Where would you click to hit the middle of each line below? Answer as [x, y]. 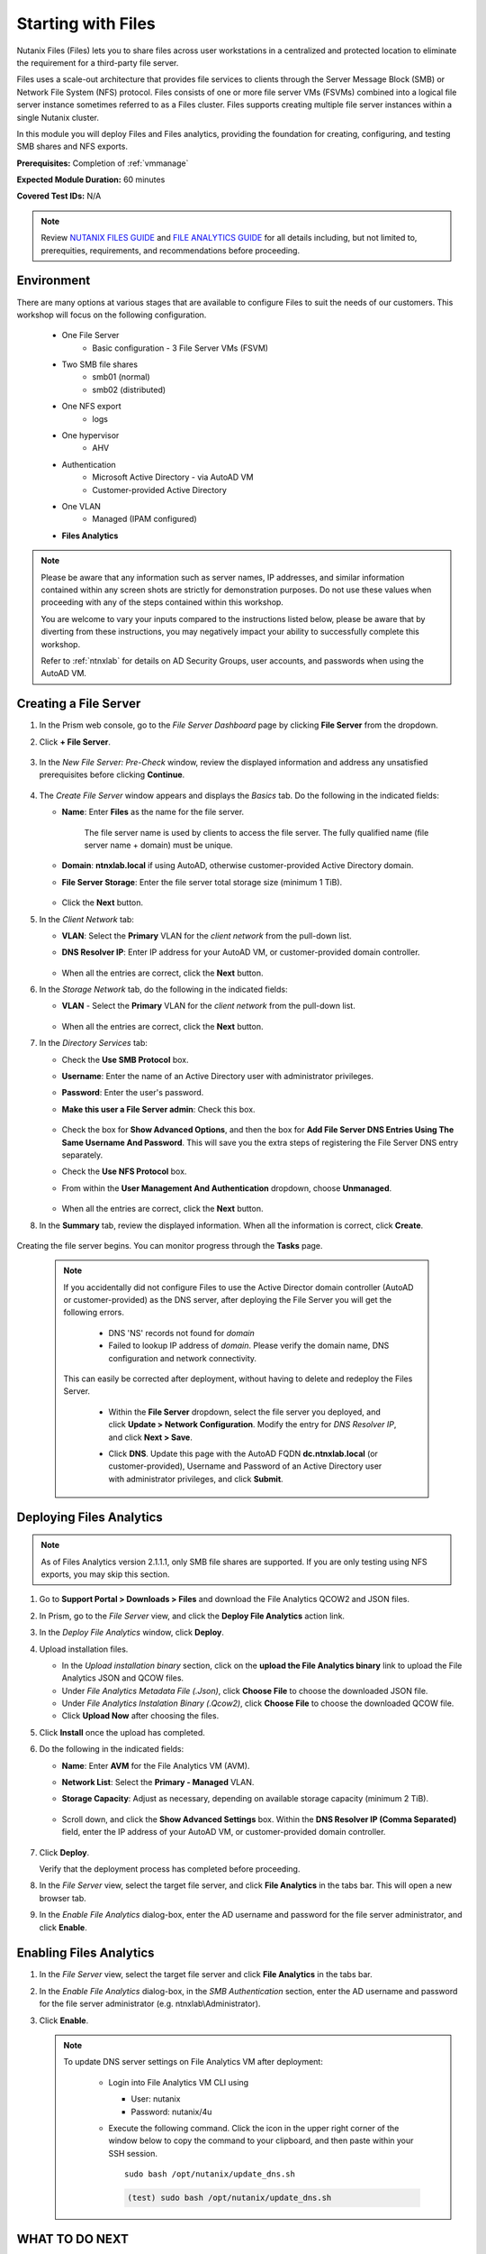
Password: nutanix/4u [171, 2112]
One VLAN [81, 506]
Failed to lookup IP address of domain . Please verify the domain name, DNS [249, 1346]
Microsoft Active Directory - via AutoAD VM [173, 477]
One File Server [90, 335]
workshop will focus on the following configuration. [112, 315]
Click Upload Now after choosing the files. [140, 1716]
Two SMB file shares [100, 364]
